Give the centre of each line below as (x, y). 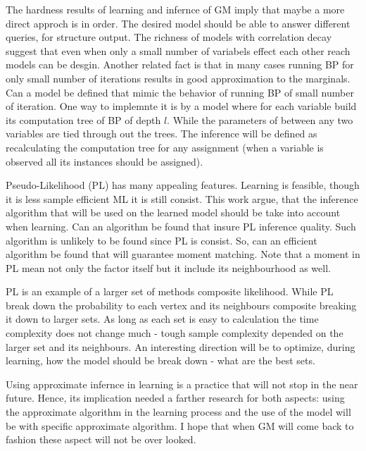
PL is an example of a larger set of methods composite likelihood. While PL (170, 291)
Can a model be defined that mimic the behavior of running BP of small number (180, 92)
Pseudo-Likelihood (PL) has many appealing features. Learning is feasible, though (183, 185)
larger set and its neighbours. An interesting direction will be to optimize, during (181, 346)
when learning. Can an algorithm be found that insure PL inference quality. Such (181, 226)
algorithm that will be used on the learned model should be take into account (173, 212)
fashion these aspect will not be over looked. (101, 439)
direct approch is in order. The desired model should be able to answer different (178, 23)
